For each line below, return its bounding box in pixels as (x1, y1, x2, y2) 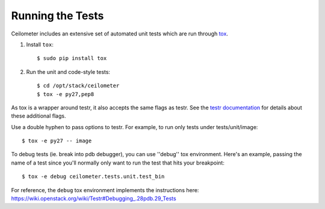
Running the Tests (11, 9, 104, 22)
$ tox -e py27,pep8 (37, 91, 94, 97)
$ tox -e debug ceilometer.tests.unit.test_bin (22, 173, 165, 180)
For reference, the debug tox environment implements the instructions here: (11, 186, 199, 193)
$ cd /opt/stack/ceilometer (37, 82, 120, 89)
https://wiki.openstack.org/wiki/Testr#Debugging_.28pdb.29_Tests (11, 195, 177, 202)
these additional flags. (11, 112, 66, 120)
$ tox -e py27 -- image (22, 138, 92, 144)
